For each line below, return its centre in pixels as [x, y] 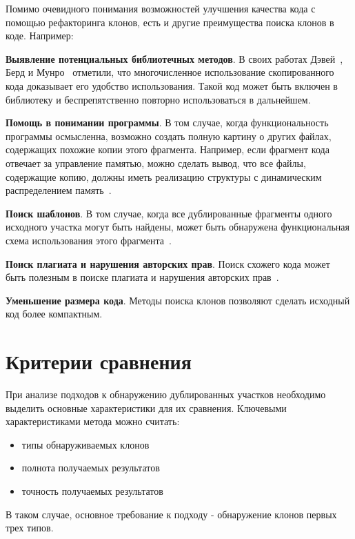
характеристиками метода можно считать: [93, 421]
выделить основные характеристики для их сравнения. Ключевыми [146, 408]
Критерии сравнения [99, 361]
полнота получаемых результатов [91, 468]
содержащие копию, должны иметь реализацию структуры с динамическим [164, 176]
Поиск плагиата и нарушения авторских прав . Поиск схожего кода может [168, 263]
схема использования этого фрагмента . [89, 240]
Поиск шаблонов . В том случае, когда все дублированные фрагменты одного [169, 213]
